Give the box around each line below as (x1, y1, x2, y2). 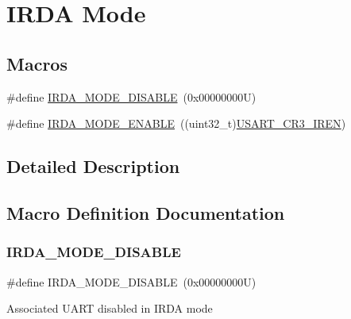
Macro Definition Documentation (6, 200, 285, 225)
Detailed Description (6, 154, 180, 179)
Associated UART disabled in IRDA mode (6, 300, 213, 317)
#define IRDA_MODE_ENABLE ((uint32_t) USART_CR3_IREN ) (6, 115, 346, 132)
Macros (6, 51, 67, 75)
